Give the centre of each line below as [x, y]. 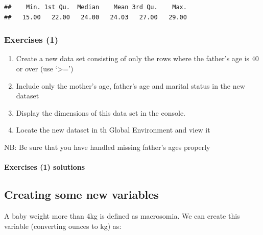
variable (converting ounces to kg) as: [63, 226]
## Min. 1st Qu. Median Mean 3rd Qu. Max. [95, 7]
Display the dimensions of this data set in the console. [101, 112]
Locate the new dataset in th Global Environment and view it [113, 130]
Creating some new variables [81, 194]
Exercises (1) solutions [44, 167]
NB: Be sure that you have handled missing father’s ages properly [107, 147]
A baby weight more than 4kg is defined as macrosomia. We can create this [122, 215]
